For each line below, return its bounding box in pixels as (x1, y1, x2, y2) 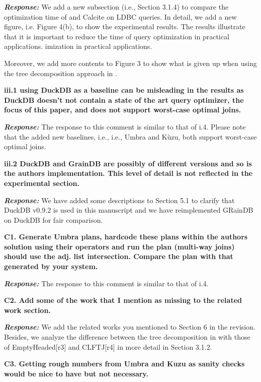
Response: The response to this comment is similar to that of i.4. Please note (4, 121, 246, 132)
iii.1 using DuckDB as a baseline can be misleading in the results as (4, 85, 244, 95)
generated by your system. (4, 261, 98, 272)
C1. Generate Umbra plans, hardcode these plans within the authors (4, 231, 248, 242)
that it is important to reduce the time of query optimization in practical (4, 31, 229, 41)
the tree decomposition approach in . (4, 68, 117, 78)
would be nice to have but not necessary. (4, 368, 148, 378)
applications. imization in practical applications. (4, 41, 152, 51)
